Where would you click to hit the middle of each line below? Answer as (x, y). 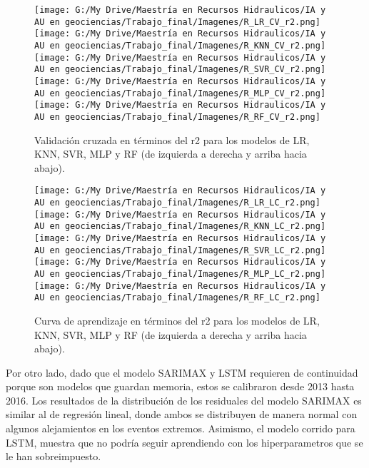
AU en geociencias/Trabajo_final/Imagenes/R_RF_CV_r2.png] (177, 117)
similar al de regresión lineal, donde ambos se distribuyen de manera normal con (182, 414)
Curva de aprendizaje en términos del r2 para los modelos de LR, (177, 320)
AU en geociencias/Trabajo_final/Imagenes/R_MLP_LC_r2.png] (180, 274)
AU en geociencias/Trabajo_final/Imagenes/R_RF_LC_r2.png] (177, 298)
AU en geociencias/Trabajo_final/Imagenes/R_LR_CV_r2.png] (177, 22)
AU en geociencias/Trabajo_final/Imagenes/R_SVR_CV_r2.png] (180, 70)
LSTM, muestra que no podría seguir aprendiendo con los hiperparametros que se (184, 442)
